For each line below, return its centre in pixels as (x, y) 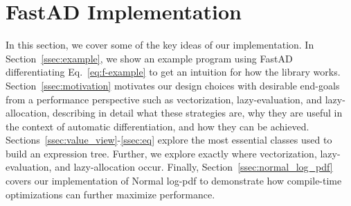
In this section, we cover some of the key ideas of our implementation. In (160, 45)
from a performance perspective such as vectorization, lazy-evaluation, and (164, 99)
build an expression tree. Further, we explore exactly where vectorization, (161, 153)
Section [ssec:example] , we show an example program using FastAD (149, 58)
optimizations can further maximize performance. (110, 194)
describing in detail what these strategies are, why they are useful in (198, 113)
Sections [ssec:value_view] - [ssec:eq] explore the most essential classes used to (169, 140)
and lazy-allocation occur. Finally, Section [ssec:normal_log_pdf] (194, 167)
